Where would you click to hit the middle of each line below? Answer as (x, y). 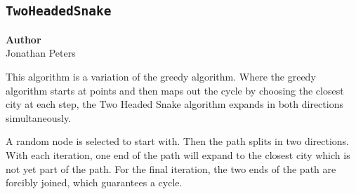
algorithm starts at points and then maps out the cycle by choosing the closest (175, 90)
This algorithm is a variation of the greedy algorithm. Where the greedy (161, 76)
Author (24, 39)
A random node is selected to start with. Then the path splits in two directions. (178, 141)
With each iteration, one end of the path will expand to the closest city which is (178, 154)
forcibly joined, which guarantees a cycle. (94, 182)
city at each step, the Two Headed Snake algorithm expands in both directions (174, 104)
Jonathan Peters (41, 53)
